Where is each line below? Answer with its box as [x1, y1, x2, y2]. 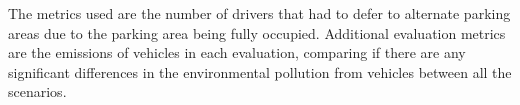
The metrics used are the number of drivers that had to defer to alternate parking [8, 3, 511, 23]
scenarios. [8, 81, 67, 102]
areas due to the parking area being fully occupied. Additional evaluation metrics [8, 22, 506, 43]
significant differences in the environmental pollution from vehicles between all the [8, 61, 512, 82]
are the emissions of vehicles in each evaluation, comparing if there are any [8, 42, 466, 63]
